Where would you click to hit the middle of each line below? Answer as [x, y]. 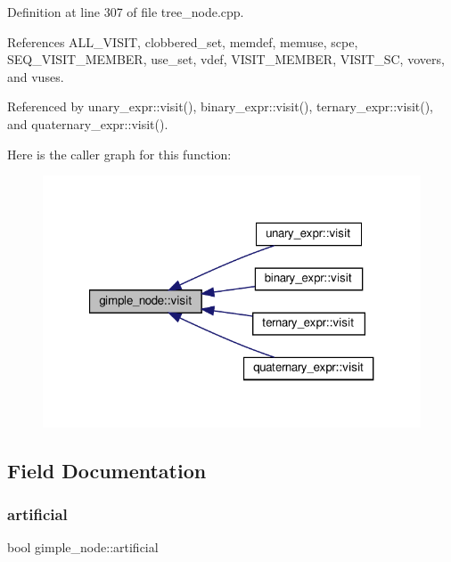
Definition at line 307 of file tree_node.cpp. [126, 12]
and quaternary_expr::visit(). [88, 123]
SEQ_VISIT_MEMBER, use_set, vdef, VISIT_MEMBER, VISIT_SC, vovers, [226, 59]
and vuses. [36, 76]
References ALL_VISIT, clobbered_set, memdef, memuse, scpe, [183, 41]
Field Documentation [107, 470]
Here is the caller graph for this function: [119, 154]
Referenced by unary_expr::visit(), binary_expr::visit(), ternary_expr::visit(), [221, 106]
